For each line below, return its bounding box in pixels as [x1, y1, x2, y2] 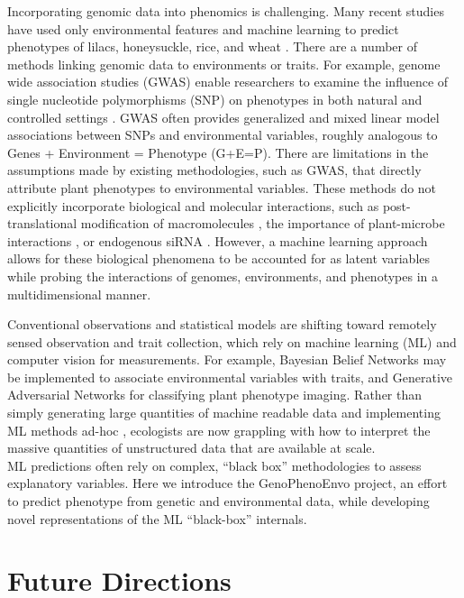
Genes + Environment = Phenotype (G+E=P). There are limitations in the [7, 143, 429, 161]
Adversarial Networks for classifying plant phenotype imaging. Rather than [7, 385, 423, 404]
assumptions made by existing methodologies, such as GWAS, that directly [7, 161, 422, 179]
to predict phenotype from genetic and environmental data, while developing [7, 492, 430, 511]
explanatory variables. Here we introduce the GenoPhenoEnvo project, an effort [7, 474, 448, 492]
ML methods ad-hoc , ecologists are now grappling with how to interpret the [7, 420, 431, 439]
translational [7, 214, 77, 233]
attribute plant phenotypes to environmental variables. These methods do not [7, 178, 437, 197]
